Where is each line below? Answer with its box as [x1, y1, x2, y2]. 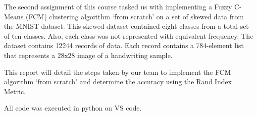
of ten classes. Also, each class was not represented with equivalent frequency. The [4, 30, 254, 41]
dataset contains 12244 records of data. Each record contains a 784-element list [4, 40, 244, 51]
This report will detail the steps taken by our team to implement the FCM [4, 66, 231, 77]
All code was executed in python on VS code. [4, 103, 142, 113]
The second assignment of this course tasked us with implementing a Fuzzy [4, 1, 232, 11]
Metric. [4, 86, 26, 96]
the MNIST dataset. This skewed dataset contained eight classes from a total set [4, 21, 249, 31]
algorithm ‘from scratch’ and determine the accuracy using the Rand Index [4, 76, 232, 87]
